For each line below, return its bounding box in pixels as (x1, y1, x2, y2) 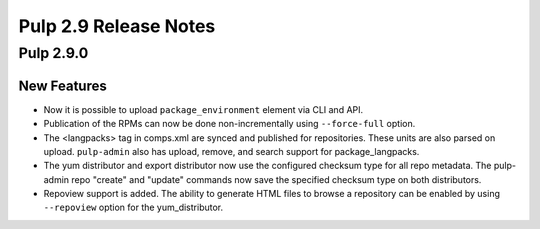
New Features (18, 77, 107, 94)
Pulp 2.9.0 (18, 44, 89, 62)
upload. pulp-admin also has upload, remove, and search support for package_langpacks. (43, 145, 420, 157)
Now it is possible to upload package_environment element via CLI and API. (43, 103, 364, 115)
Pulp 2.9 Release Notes (18, 15, 216, 37)
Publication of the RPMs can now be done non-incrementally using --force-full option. (43, 118, 416, 130)
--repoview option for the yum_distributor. (43, 201, 224, 214)
